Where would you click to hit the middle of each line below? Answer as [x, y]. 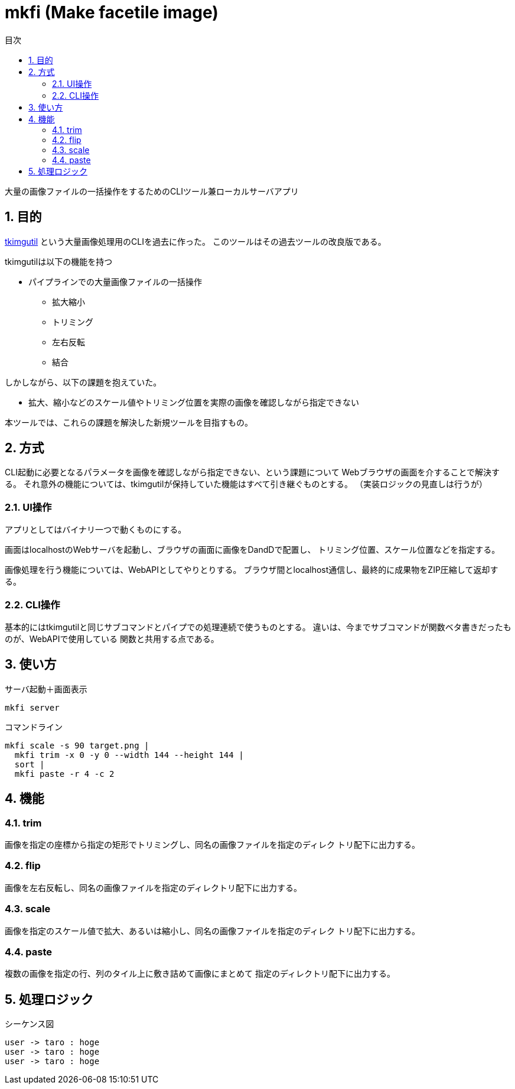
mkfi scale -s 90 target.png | [77, 745]
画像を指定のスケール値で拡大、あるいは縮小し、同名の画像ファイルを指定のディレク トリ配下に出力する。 [212, 931]
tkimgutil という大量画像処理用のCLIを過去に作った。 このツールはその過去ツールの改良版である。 [195, 241]
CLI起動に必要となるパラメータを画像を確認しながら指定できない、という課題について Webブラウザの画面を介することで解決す [252, 472]
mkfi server [32, 707]
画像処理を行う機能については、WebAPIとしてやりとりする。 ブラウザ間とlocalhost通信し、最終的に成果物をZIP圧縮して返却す [252, 570]
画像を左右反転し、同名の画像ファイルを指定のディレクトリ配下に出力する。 [154, 887]
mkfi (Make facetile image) [112, 12]
